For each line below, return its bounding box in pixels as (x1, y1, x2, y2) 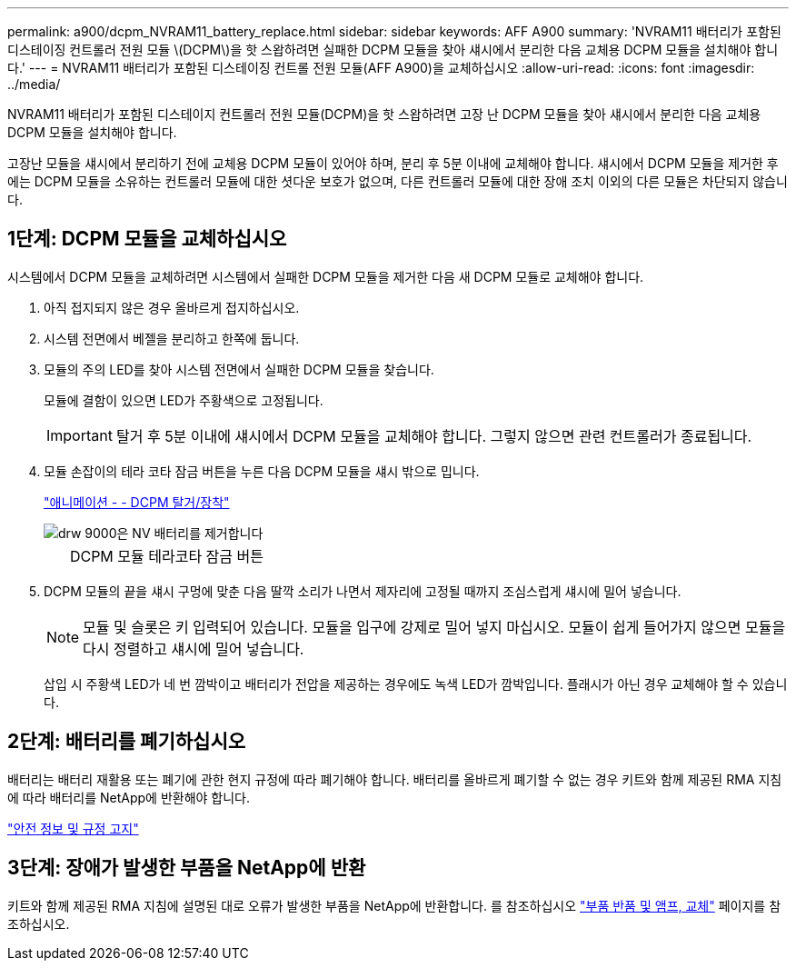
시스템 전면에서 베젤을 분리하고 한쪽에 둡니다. (44, 330, 300, 346)
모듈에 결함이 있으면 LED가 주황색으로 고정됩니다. (44, 392, 323, 408)
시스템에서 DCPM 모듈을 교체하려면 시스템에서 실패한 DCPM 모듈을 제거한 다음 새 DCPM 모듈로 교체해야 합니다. (7, 268, 644, 284)
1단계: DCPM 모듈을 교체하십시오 (7, 227, 287, 251)
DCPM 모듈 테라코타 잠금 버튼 (69, 546, 264, 565)
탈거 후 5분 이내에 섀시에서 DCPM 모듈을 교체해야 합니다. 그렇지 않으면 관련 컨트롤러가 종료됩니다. (115, 426, 752, 445)
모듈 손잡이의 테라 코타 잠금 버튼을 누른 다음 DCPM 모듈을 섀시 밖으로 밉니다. (44, 463, 480, 479)
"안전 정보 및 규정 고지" (7, 820, 139, 836)
